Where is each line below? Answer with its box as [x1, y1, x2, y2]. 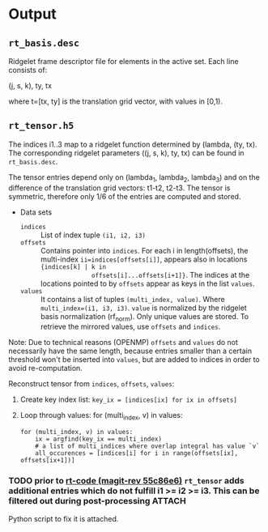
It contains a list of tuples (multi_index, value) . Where [40, 294, 225, 304]
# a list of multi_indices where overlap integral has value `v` [35, 442, 261, 450]
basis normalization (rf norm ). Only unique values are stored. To [40, 311, 249, 323]
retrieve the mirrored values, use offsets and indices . [40, 321, 221, 332]
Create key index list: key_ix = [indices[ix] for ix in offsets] [19, 394, 237, 405]
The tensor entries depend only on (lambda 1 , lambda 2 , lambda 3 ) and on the [8, 172, 261, 184]
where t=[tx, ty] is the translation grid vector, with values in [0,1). [8, 96, 223, 106]
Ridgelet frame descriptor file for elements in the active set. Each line [8, 57, 239, 66]
